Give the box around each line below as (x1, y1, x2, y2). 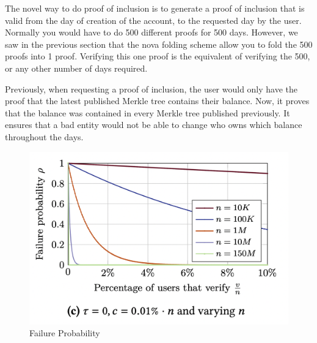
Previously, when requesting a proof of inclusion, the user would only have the (5, 82, 298, 95)
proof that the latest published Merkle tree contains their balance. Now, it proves (5, 94, 310, 107)
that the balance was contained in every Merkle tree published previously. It (5, 106, 290, 119)
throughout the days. (5, 130, 84, 143)
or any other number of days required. (5, 61, 148, 74)
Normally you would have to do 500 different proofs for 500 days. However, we (5, 26, 298, 39)
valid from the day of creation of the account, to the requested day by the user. (5, 13, 302, 26)
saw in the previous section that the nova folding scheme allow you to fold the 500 (5, 37, 313, 50)
